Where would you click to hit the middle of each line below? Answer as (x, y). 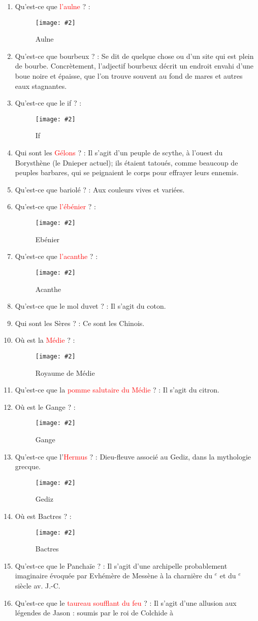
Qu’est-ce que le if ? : (48, 103)
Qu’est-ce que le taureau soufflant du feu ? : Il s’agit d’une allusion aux (126, 602)
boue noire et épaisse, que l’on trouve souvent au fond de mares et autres (129, 76)
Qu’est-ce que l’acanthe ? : (56, 256)
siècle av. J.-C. (38, 586)
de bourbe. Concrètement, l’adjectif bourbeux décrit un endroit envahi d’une (134, 66)
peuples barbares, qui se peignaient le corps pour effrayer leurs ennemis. (127, 172)
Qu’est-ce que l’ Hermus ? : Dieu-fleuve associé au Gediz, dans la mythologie (133, 456)
